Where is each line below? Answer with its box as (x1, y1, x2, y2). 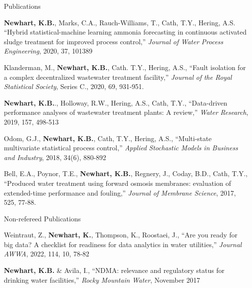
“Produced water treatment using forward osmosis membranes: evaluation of (4, 178, 231, 188)
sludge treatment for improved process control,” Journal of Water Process (4, 36, 223, 46)
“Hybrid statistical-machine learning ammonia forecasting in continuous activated (4, 27, 247, 37)
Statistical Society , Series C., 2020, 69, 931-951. (4, 81, 144, 91)
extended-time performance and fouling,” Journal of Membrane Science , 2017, (4, 187, 236, 198)
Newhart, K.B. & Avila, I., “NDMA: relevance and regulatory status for (4, 265, 225, 275)
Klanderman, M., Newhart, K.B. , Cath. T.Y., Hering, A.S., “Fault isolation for (4, 62, 246, 72)
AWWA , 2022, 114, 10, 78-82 (4, 249, 89, 259)
